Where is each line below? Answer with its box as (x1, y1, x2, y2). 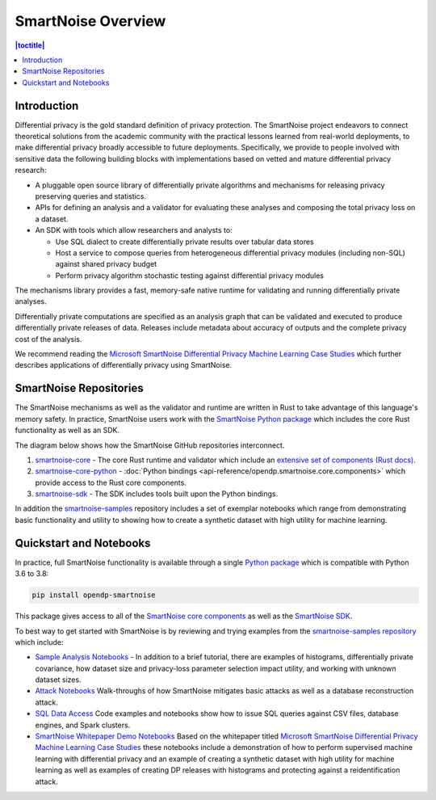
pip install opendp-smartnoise (31, 591, 157, 600)
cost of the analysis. (15, 334, 82, 343)
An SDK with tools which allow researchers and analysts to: (35, 225, 233, 235)
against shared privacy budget (55, 259, 157, 269)
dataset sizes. (35, 675, 82, 684)
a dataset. (35, 214, 69, 224)
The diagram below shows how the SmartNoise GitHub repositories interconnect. (15, 440, 285, 450)
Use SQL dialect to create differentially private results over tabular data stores (55, 237, 314, 246)
